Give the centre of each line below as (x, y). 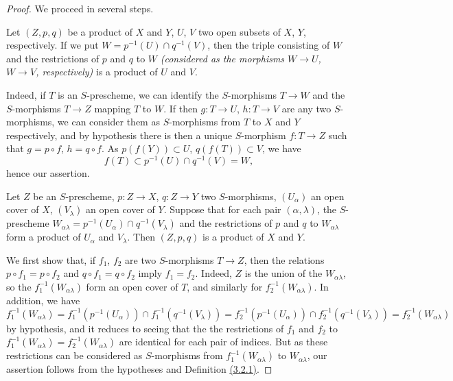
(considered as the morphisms (222, 58)
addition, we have (43, 300)
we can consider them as (108, 122)
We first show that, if (51, 259)
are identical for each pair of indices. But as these (223, 342)
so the (19, 286)
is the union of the (283, 273)
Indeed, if (26, 94)
